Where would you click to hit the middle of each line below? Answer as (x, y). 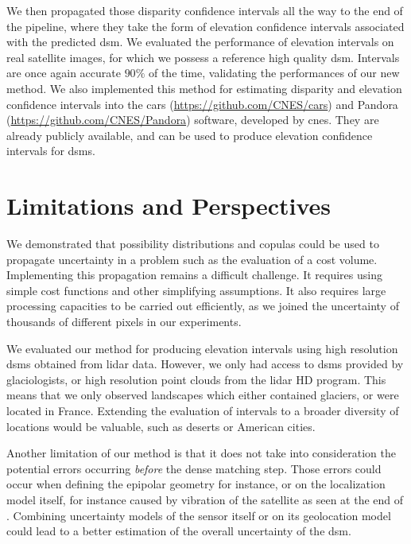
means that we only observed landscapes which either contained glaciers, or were (203, 395)
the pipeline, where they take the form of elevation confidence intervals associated (205, 26)
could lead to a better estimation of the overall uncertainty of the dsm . (179, 531)
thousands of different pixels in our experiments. (124, 322)
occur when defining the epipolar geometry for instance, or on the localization (196, 484)
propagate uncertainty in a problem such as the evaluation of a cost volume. (192, 259)
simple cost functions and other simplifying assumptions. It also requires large (196, 290)
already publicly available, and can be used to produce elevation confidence (190, 135)
